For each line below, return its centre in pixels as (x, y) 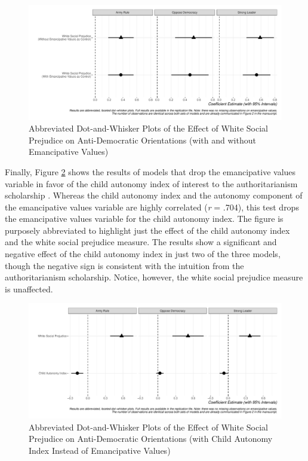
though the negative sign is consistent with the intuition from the (124, 265)
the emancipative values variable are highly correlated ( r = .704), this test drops (152, 207)
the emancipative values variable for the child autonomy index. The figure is (144, 219)
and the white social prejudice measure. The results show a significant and (141, 242)
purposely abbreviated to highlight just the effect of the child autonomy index (147, 230)
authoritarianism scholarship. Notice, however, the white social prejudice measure (154, 277)
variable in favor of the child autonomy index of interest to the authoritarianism (151, 183)
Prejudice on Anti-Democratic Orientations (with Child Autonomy (151, 439)
